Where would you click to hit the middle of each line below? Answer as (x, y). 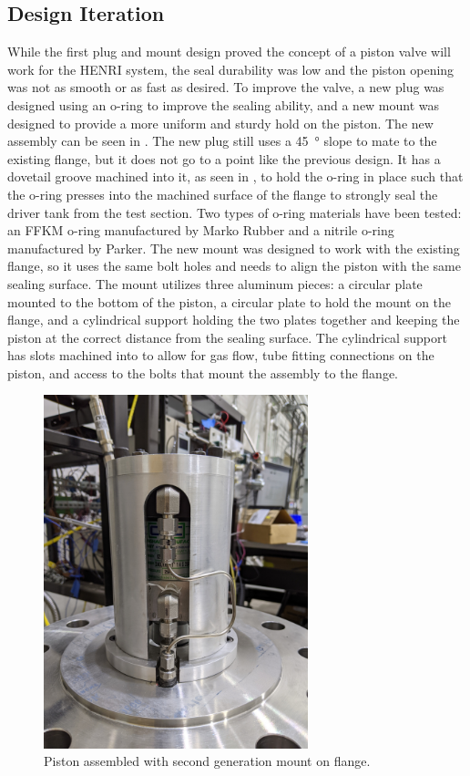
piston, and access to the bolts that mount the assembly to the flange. (203, 372)
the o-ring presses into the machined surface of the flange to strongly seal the (223, 194)
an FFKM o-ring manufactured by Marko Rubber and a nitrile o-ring (201, 230)
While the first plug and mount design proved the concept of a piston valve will (229, 52)
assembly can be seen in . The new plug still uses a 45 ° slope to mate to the (222, 141)
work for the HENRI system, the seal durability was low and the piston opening (231, 69)
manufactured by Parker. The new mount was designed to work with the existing (234, 248)
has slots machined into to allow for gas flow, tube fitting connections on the (221, 355)
